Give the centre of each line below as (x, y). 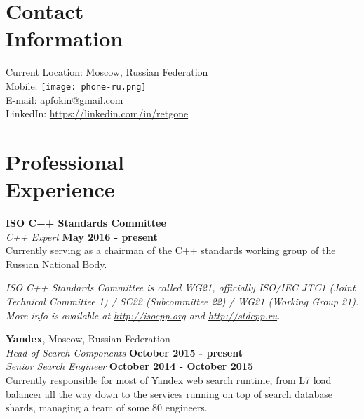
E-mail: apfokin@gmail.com (65, 99)
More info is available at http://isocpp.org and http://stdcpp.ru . (143, 315)
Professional (65, 161)
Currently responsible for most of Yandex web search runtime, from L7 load (169, 380)
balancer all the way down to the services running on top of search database (169, 393)
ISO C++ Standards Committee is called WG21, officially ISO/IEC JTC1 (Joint (181, 287)
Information (65, 38)
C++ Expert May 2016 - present (82, 236)
